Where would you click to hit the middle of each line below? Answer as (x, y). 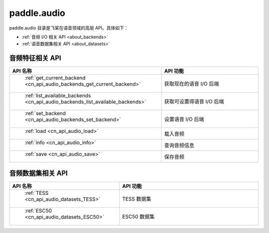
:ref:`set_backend (45, 114)
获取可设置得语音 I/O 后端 (194, 102)
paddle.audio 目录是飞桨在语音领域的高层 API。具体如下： (69, 28)
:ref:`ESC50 (38, 211)
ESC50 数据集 (138, 217)
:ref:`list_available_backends (58, 96)
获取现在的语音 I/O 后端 (192, 84)
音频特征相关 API (35, 58)
